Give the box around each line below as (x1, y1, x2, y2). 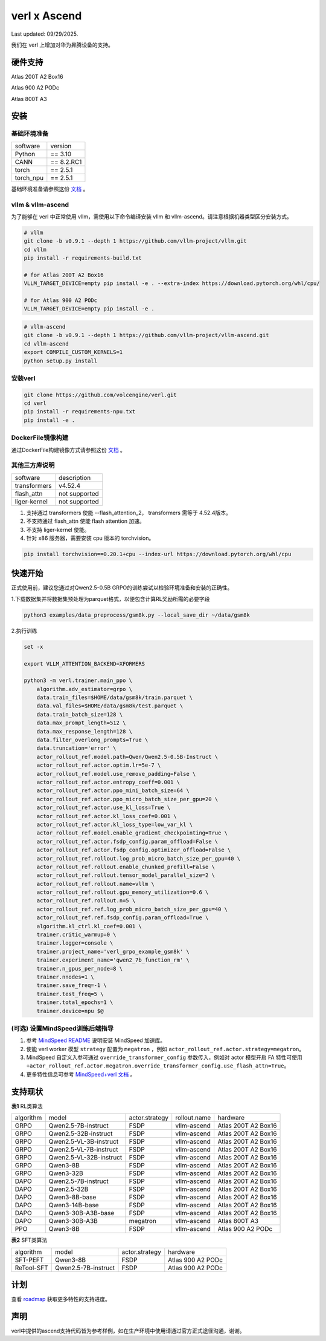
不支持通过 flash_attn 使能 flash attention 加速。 (26, 517, 145, 525)
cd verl (24, 400, 46, 407)
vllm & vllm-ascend (11, 200, 69, 209)
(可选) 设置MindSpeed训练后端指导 (11, 1024, 114, 1032)
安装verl (11, 374, 36, 382)
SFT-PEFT (14, 1256, 44, 1264)
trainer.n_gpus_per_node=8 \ (36, 965, 123, 972)
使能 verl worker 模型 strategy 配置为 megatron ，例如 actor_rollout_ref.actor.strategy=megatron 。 (26, 1045, 305, 1052)
